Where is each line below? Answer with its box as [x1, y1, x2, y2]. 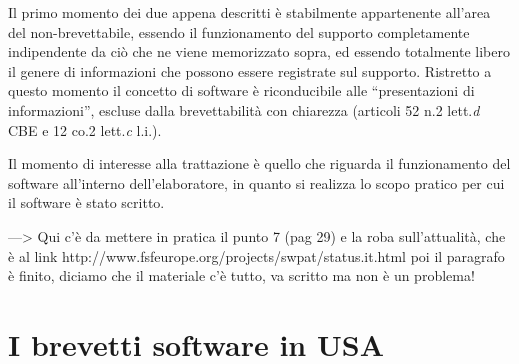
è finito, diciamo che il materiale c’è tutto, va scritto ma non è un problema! [8, 265, 475, 286]
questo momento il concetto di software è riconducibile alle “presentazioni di [8, 80, 475, 101]
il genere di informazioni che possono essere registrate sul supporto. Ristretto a [8, 60, 492, 81]
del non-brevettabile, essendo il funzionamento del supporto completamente [8, 21, 470, 42]
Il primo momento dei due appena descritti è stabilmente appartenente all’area [8, 2, 491, 22]
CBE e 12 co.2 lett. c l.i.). [8, 119, 162, 140]
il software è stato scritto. [8, 192, 165, 213]
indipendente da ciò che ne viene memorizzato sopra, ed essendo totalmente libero [8, 41, 510, 62]
